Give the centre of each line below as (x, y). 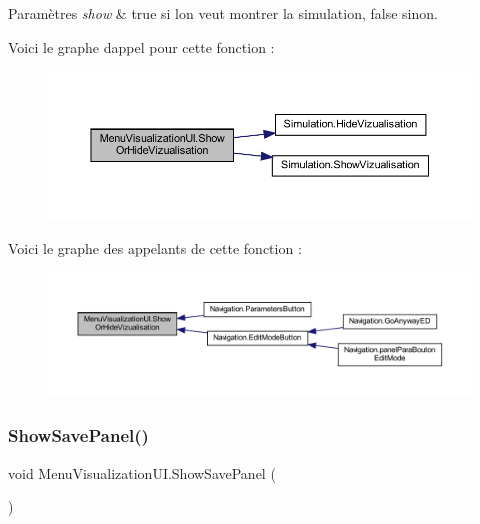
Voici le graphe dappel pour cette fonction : (141, 46)
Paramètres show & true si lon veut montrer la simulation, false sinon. (223, 13)
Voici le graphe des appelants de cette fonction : (155, 247)
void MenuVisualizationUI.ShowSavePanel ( (142, 472)
